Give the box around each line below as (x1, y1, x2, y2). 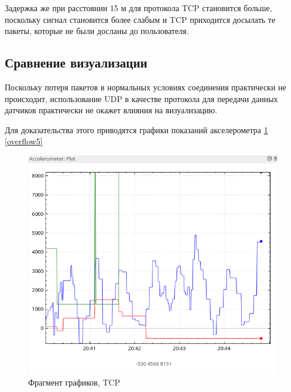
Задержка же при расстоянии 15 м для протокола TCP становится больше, (5, 2, 272, 13)
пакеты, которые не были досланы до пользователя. (5, 25, 189, 37)
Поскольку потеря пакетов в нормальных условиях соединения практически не (5, 80, 286, 93)
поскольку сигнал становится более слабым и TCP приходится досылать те (5, 13, 276, 25)
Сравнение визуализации (5, 53, 148, 72)
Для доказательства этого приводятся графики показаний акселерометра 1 (5, 123, 268, 136)
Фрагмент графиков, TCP (28, 376, 120, 388)
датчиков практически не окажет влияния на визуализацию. (5, 104, 218, 116)
